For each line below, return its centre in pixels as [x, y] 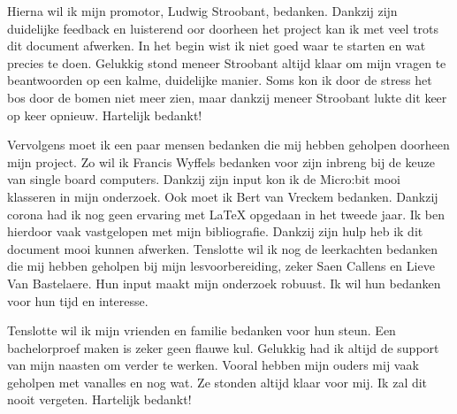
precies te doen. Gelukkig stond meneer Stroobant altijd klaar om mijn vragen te [227, 62]
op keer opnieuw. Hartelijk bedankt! [105, 115]
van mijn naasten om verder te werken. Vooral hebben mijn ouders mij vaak [213, 365]
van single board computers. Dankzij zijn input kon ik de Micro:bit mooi [204, 179]
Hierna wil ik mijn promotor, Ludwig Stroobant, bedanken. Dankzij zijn [202, 11]
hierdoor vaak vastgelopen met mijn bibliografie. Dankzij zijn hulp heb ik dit [215, 231]
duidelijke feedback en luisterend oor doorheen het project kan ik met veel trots [223, 28]
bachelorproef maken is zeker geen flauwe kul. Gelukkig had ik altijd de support [223, 347]
